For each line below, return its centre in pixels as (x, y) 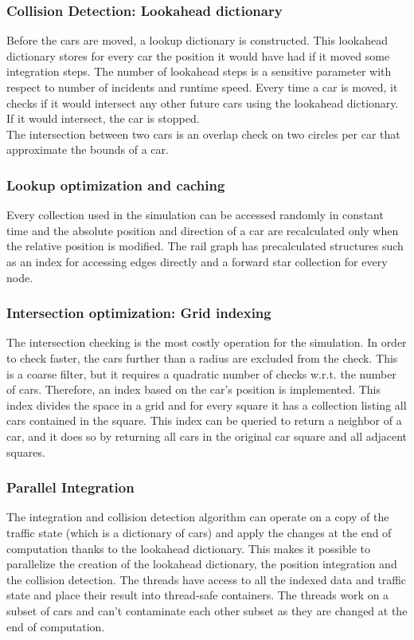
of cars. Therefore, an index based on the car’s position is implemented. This (193, 389)
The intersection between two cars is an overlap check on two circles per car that (203, 133)
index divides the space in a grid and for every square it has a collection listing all (207, 404)
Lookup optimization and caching (116, 185)
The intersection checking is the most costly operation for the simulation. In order (207, 342)
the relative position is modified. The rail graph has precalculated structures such (205, 246)
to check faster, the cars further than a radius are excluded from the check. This (202, 357)
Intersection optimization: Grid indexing (139, 313)
